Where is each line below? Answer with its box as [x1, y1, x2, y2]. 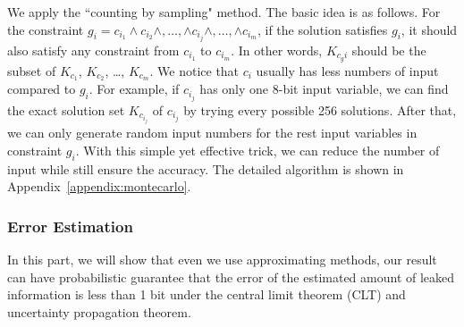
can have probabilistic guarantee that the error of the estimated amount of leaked [7, 267, 455, 286]
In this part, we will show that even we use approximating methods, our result [7, 249, 437, 268]
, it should [401, 20, 458, 38]
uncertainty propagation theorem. [7, 302, 191, 321]
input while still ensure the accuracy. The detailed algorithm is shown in [7, 159, 404, 178]
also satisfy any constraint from [7, 40, 180, 59]
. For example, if [89, 80, 180, 98]
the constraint [7, 20, 84, 38]
